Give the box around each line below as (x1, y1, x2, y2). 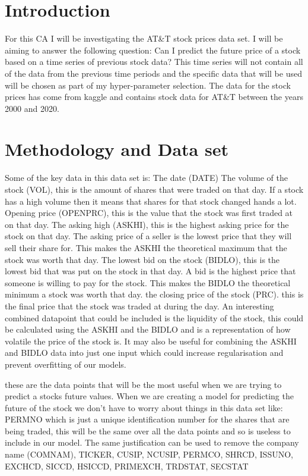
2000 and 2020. (5, 102, 59, 114)
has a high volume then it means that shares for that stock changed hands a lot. (5, 195, 297, 207)
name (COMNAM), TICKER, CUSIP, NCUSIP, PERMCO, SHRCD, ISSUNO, (5, 448, 293, 461)
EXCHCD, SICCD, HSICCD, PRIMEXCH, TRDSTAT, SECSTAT (5, 459, 249, 472)
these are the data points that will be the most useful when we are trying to (5, 378, 282, 390)
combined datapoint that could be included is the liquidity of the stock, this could (5, 311, 304, 324)
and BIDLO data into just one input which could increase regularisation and (5, 346, 284, 359)
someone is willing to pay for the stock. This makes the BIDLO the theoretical (5, 276, 291, 289)
